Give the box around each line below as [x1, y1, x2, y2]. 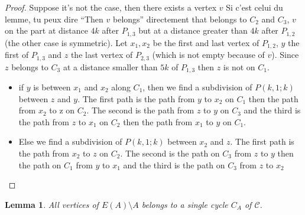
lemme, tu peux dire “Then [5, 12, 103, 25]
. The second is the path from [86, 104, 194, 116]
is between [33, 81, 71, 93]
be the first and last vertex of [152, 36, 259, 48]
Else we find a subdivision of [18, 135, 122, 148]
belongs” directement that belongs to [112, 12, 247, 25]
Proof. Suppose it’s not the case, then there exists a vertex [5, 1, 217, 13]
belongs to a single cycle [141, 198, 228, 210]
